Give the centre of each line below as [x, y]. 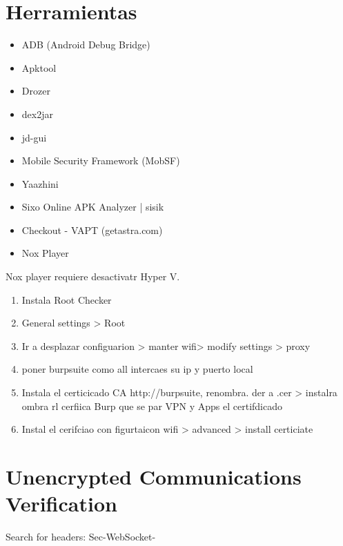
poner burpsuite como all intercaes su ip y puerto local [137, 369]
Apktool [39, 67]
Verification [61, 504]
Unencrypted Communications [154, 476]
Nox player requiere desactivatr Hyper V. [93, 276]
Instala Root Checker [67, 299]
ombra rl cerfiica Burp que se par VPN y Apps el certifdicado [152, 406]
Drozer [36, 91]
